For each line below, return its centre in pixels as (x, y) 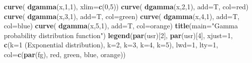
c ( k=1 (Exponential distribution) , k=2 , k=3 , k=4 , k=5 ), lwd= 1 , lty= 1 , (111, 45)
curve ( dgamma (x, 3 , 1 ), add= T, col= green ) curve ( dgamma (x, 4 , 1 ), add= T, (122, 16)
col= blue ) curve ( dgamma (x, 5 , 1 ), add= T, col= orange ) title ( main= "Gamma (121, 26)
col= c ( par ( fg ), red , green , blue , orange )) (65, 54)
